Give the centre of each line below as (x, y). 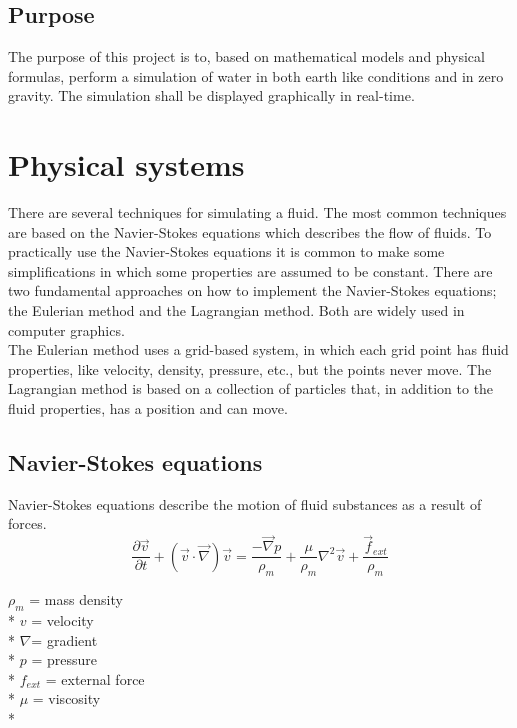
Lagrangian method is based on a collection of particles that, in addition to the (251, 388)
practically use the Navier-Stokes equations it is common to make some (226, 251)
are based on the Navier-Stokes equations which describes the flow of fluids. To (250, 231)
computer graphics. (66, 329)
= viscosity (66, 698)
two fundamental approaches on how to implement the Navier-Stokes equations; (252, 290)
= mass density (76, 599)
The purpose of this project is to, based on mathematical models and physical (246, 56)
